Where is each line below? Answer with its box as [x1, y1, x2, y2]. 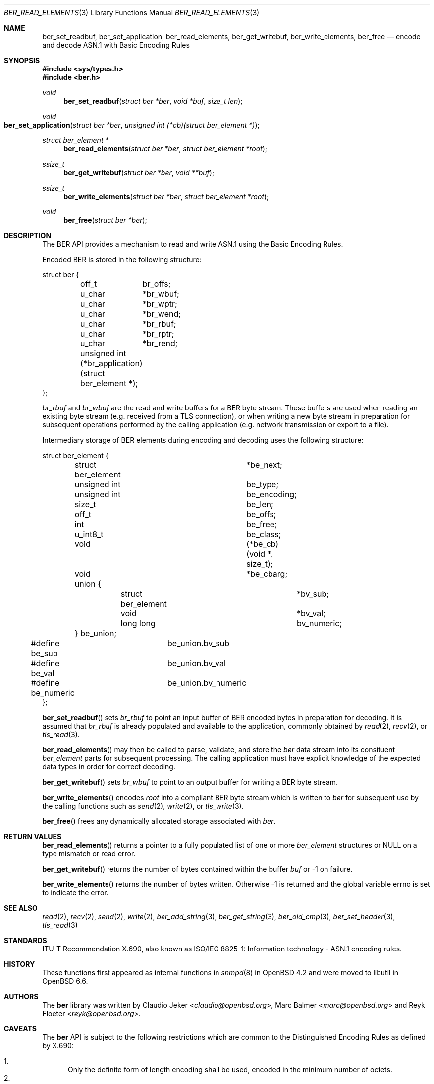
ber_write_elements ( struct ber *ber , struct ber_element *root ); [63, 192, 269, 201]
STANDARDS [4, 936, 47, 945]
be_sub [31, 648, 58, 658]
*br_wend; [142, 309, 181, 319]
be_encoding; [246, 489, 297, 499]
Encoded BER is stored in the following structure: [42, 255, 202, 264]
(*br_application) [80, 358, 143, 368]
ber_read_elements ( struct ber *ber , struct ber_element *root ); [63, 144, 268, 153]
